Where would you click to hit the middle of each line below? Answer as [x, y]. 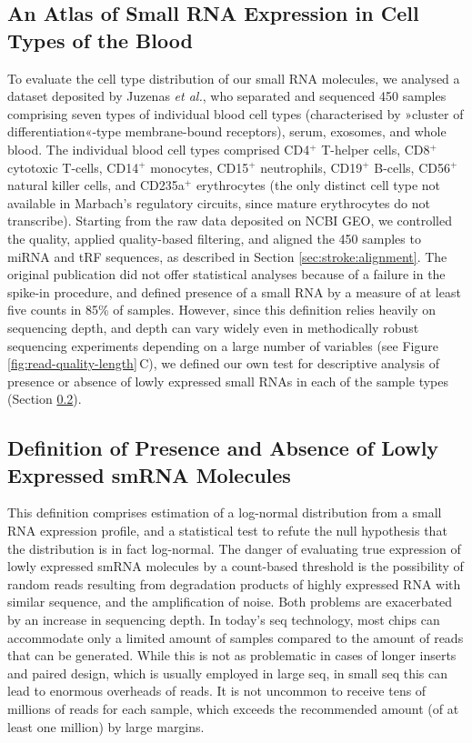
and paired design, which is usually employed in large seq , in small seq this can [228, 673]
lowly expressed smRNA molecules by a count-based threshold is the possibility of [236, 566]
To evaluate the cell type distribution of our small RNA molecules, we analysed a [234, 78]
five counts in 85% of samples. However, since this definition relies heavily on [222, 310]
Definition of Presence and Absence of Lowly [223, 448]
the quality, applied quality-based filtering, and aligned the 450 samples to [214, 238]
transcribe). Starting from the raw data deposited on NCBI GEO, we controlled [230, 221]
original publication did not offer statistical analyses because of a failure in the [226, 274]
